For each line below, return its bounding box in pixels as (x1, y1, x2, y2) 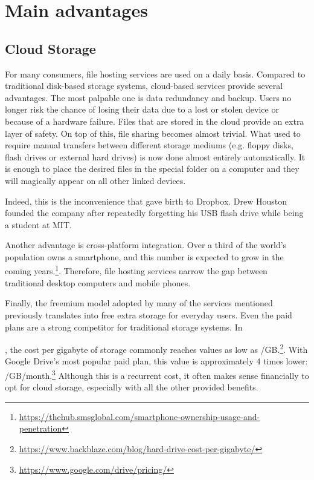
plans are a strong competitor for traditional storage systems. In (5, 320, 243, 333)
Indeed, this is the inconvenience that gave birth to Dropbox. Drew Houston (5, 194, 287, 207)
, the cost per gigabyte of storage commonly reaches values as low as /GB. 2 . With (5, 341, 308, 355)
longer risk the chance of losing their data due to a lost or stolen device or (5, 103, 279, 116)
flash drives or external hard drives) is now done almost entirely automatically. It (5, 150, 306, 163)
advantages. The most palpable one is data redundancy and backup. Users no (5, 91, 292, 104)
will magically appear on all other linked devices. (5, 174, 186, 186)
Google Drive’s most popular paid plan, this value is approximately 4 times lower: (5, 355, 308, 367)
